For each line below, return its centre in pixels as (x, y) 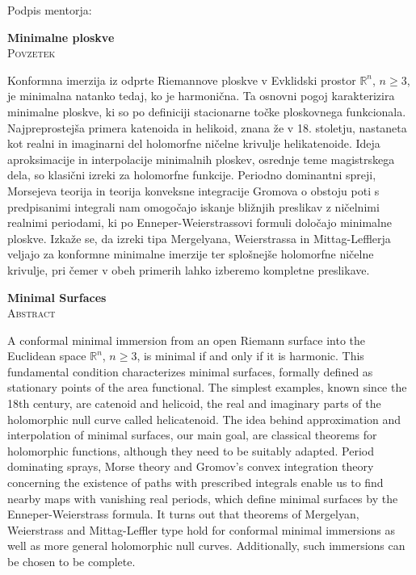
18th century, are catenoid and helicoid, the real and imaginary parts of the (194, 403)
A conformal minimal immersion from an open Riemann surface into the (187, 340)
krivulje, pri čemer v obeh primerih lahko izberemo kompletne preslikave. (189, 269)
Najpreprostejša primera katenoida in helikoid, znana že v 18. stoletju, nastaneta (207, 127)
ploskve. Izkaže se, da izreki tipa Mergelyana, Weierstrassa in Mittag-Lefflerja (199, 238)
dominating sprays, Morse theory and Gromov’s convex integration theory (191, 466)
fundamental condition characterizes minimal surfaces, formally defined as (190, 371)
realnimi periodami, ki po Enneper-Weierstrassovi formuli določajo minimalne (200, 222)
